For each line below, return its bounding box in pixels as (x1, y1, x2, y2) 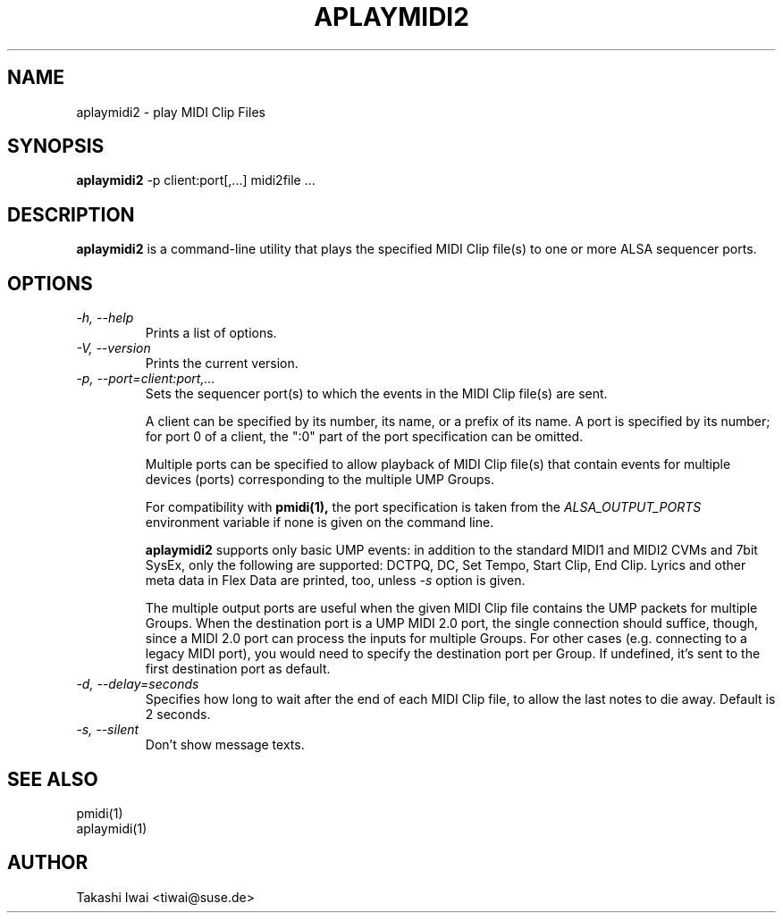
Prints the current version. (145, 355, 299, 372)
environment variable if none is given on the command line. (145, 514, 494, 531)
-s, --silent (76, 722, 139, 738)
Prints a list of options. (145, 325, 277, 341)
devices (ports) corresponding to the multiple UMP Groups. (145, 472, 494, 488)
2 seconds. (145, 707, 211, 723)
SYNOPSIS (7, 135, 105, 158)
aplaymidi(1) (76, 820, 147, 836)
